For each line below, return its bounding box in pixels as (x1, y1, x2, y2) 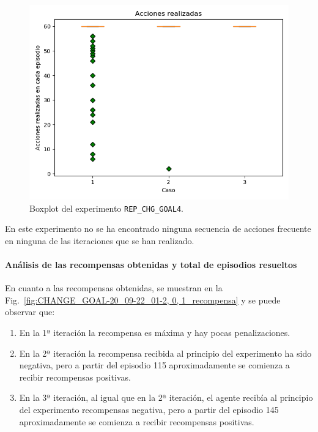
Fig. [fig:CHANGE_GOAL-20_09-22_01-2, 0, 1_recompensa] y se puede (5, 293, 281, 306)
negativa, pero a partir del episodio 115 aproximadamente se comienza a (19, 359, 290, 371)
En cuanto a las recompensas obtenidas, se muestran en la (5, 281, 223, 294)
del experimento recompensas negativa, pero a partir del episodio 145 (19, 403, 279, 415)
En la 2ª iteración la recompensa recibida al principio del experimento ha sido (19, 346, 312, 359)
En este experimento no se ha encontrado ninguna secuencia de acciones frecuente (5, 222, 311, 235)
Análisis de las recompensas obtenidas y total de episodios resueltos (5, 258, 297, 271)
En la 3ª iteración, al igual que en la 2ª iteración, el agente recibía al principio (19, 391, 313, 404)
